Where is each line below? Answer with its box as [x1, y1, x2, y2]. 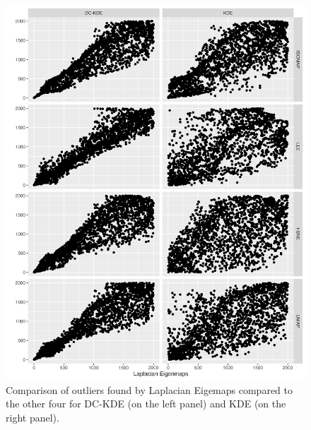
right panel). [6, 410, 59, 424]
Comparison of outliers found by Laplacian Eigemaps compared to [6, 382, 293, 397]
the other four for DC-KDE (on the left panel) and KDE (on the [6, 396, 286, 411]
